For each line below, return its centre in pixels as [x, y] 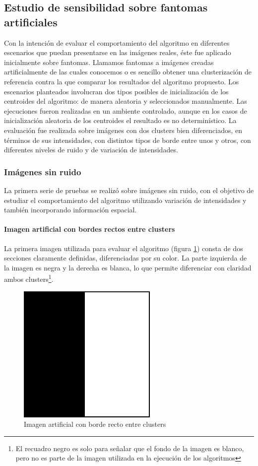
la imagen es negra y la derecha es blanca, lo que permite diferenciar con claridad [128, 267]
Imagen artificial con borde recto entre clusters [95, 424]
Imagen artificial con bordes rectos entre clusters [90, 229]
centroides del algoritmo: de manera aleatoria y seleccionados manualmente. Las [126, 101]
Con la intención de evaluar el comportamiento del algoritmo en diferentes [117, 42]
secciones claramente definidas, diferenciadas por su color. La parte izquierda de [126, 258]
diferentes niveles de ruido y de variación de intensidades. [91, 150]
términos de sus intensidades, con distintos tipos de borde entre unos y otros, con [128, 140]
